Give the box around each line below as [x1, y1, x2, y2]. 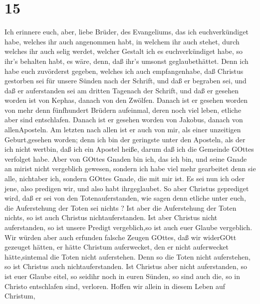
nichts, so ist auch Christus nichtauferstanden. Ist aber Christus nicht [4, 212, 218, 223]
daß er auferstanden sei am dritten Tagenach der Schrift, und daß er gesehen [4, 85, 239, 95]
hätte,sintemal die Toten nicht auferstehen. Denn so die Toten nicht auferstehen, [4, 251, 251, 262]
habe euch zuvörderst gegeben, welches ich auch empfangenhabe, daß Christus [4, 65, 244, 76]
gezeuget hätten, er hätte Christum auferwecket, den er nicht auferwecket [4, 242, 229, 252]
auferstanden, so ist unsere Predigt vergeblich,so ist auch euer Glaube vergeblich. [4, 222, 253, 232]
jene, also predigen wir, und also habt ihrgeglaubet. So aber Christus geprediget [4, 183, 249, 193]
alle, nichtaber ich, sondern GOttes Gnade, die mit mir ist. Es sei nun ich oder [4, 173, 245, 184]
